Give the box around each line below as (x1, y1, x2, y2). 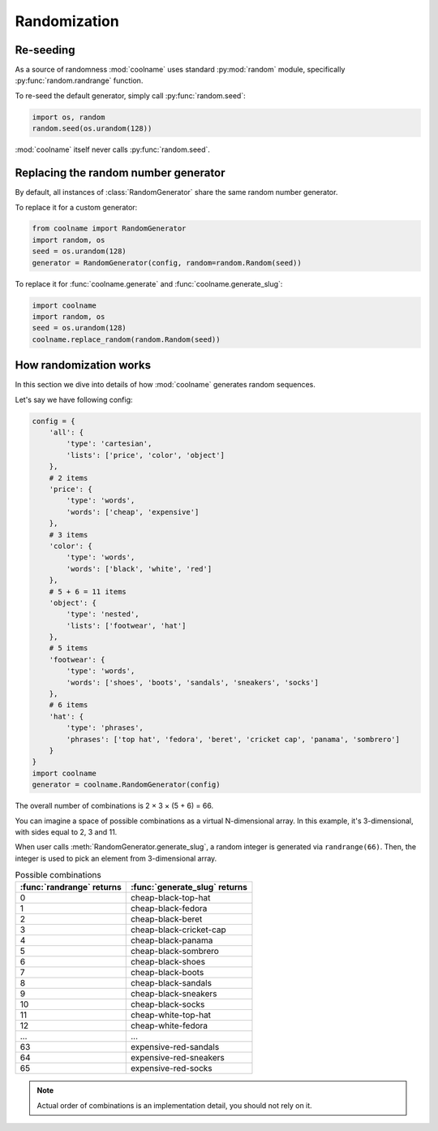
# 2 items (49, 473, 88, 482)
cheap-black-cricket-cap (130, 924, 226, 935)
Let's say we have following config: (15, 395, 133, 404)
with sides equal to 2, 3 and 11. (15, 827, 118, 836)
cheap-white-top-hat (130, 1009, 211, 1021)
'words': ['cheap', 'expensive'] (66, 507, 200, 516)
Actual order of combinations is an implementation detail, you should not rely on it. (36, 1100, 312, 1110)
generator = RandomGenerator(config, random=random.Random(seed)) (32, 258, 302, 267)
